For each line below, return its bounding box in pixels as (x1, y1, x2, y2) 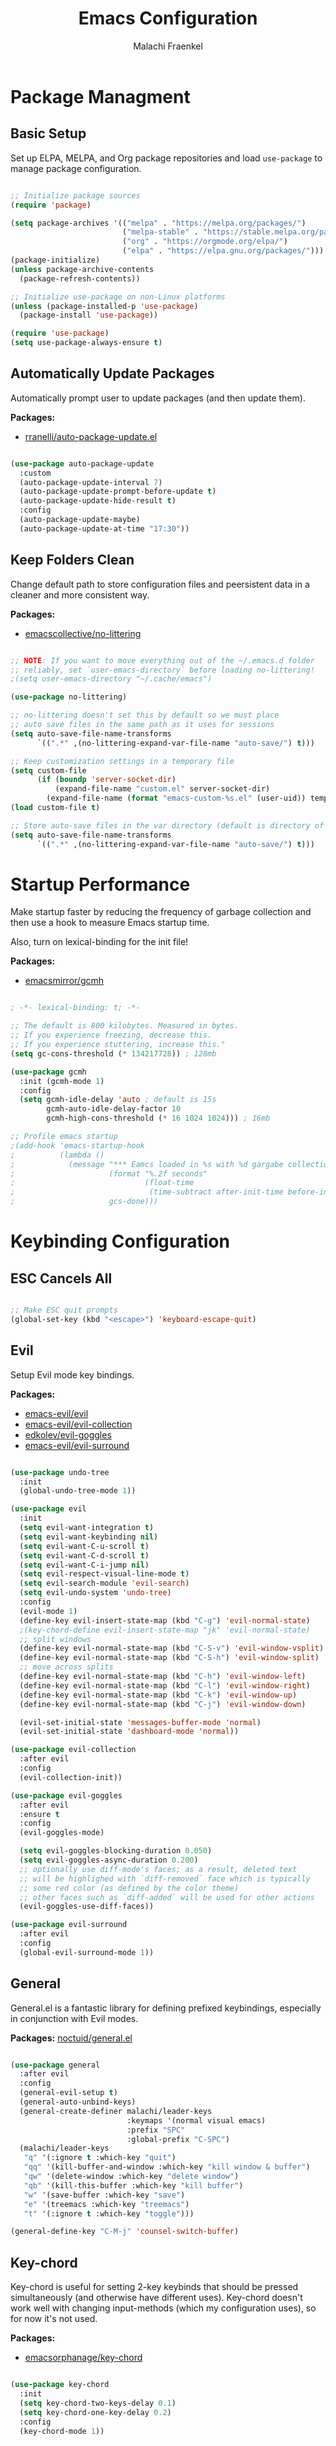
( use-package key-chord (10, 2380, 110, 2390)
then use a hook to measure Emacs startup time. (10, 917, 210, 929)
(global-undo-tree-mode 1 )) (19, 1486, 137, 1496)
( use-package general (10, 2060, 101, 2070)
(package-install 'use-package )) (19, 310, 159, 321)
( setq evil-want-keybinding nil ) (19, 1532, 159, 1542)
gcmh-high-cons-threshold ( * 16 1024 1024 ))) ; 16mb (46, 1113, 271, 1124)
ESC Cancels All (10, 1270, 113, 1287)
